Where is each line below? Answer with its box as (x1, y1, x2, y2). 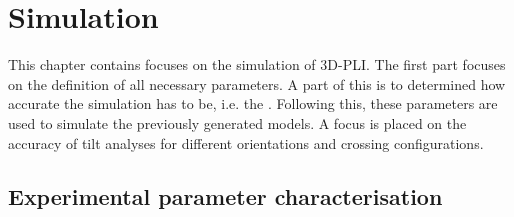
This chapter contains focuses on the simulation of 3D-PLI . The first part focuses (8, 54, 506, 75)
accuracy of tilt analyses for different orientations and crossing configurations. (8, 132, 484, 153)
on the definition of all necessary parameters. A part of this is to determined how (8, 73, 506, 94)
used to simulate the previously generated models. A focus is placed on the (8, 112, 467, 133)
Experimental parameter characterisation (8, 181, 443, 212)
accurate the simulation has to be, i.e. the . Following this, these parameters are (8, 93, 498, 114)
